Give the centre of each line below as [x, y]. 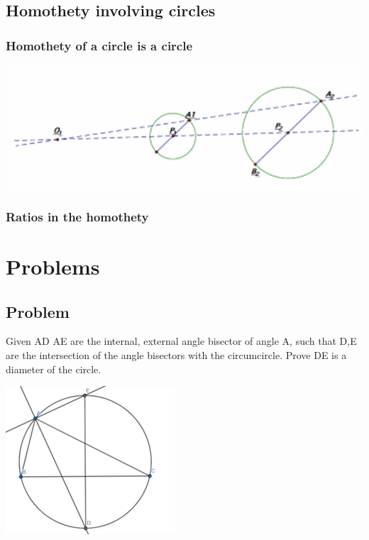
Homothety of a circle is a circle [99, 45]
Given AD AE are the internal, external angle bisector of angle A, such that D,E [181, 341]
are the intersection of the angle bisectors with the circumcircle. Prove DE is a [176, 354]
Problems [53, 266]
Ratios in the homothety [77, 216]
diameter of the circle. [54, 369]
